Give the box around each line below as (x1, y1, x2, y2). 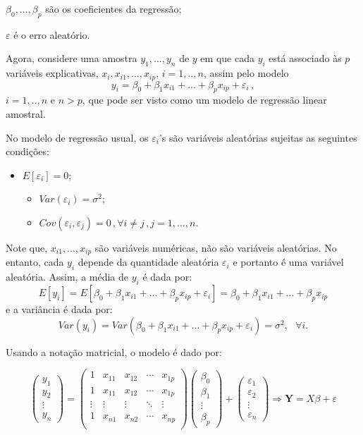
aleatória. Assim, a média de (6, 269, 129, 284)
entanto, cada (6, 255, 64, 269)
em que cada (200, 51, 254, 66)
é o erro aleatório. (13, 27, 90, 42)
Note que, (6, 240, 48, 255)
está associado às (269, 51, 342, 66)
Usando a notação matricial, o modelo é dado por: (6, 344, 222, 359)
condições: (6, 144, 49, 159)
